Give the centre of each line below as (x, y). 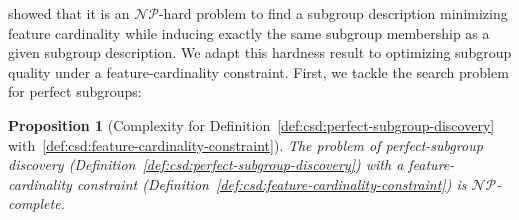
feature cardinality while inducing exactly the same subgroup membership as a (249, 32)
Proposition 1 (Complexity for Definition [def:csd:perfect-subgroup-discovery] (251, 124)
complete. (36, 203)
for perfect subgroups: (75, 91)
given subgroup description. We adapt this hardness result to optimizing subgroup (260, 52)
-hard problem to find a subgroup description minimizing (333, 13)
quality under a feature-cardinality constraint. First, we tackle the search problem (258, 71)
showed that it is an (69, 13)
